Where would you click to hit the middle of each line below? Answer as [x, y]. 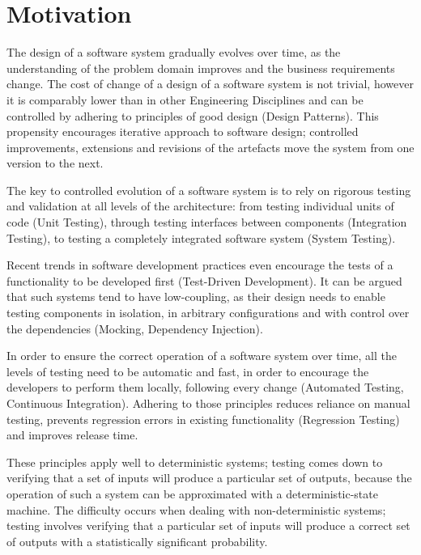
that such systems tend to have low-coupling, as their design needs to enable [196, 297]
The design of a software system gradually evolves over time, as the [174, 52]
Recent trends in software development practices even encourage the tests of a [200, 265]
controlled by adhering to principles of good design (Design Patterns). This [193, 115]
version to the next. [55, 163]
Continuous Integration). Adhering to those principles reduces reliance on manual [208, 403]
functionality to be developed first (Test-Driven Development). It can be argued [204, 280]
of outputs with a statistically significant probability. [137, 541]
